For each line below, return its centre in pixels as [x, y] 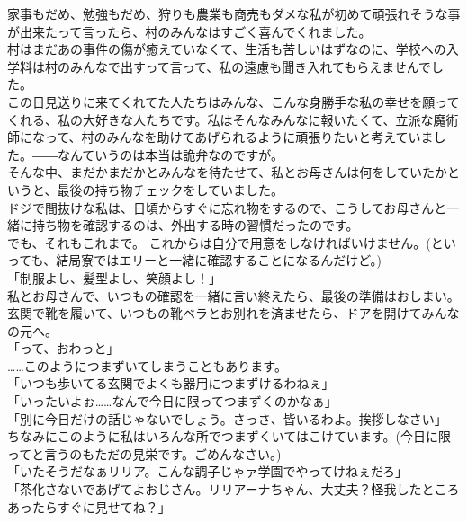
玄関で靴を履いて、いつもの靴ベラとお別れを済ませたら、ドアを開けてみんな [233, 313]
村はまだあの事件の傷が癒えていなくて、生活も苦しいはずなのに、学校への [227, 49]
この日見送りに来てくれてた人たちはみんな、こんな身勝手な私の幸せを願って [233, 101]
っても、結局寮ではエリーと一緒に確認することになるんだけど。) [194, 260]
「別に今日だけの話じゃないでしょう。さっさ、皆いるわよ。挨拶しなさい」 [227, 418]
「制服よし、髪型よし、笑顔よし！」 [114, 277]
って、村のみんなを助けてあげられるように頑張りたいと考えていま [239, 137]
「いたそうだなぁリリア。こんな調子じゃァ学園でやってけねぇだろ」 [208, 471]
